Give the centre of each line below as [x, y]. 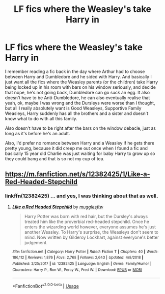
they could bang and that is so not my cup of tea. [55, 158]
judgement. [36, 242]
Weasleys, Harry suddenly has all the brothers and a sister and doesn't [77, 113]
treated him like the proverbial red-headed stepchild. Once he [87, 221]
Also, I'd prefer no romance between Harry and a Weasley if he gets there [80, 143]
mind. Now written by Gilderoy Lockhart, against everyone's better [92, 237]
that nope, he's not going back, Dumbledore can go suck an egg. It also [78, 92]
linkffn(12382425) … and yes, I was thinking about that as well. [82, 196]
